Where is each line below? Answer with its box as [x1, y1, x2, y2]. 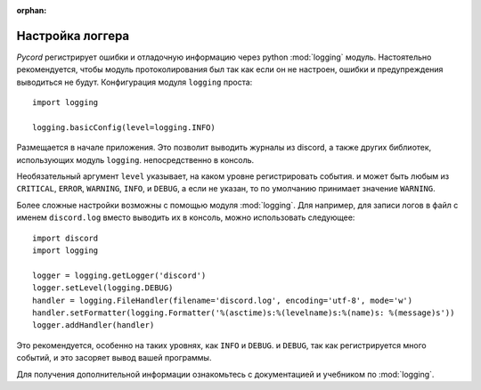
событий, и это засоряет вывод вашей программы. [16, 353, 212, 363]
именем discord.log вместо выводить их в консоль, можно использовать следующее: [16, 212, 355, 223]
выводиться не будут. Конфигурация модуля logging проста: [16, 77, 253, 87]
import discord [32, 232, 99, 243]
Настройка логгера [16, 28, 130, 44]
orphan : [16, 5, 47, 15]
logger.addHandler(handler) [32, 321, 155, 330]
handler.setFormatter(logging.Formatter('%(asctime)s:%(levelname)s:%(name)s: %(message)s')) [32, 307, 455, 318]
